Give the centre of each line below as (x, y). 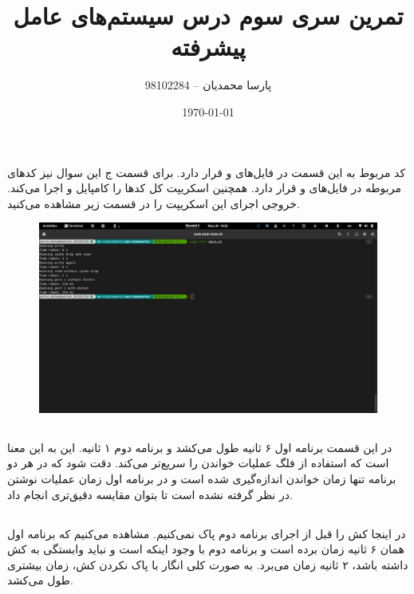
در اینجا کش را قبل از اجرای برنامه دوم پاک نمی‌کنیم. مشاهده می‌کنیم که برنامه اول (207, 533)
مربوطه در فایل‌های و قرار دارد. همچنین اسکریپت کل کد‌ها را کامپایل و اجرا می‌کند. (204, 188)
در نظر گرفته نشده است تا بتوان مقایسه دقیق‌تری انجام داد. (150, 494)
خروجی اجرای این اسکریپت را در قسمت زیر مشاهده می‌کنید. (154, 203)
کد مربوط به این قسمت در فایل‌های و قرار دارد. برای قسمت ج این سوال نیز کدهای (207, 172)
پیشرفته (208, 47)
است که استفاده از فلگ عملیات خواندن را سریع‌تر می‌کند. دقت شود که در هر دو (198, 463)
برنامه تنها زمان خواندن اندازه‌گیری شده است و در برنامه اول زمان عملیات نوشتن (202, 478)
